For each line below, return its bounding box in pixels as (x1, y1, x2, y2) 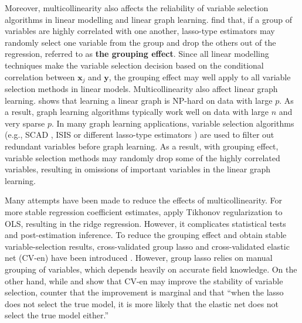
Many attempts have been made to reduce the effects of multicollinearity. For (5, 194, 282, 206)
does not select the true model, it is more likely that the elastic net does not (5, 297, 279, 310)
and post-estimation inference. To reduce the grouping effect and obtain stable (5, 229, 287, 241)
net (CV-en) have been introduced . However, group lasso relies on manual (5, 251, 273, 264)
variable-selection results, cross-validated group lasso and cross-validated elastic (5, 240, 290, 252)
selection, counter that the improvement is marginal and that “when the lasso (5, 286, 284, 298)
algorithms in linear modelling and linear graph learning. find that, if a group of (5, 13, 293, 25)
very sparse (5, 117, 45, 129)
